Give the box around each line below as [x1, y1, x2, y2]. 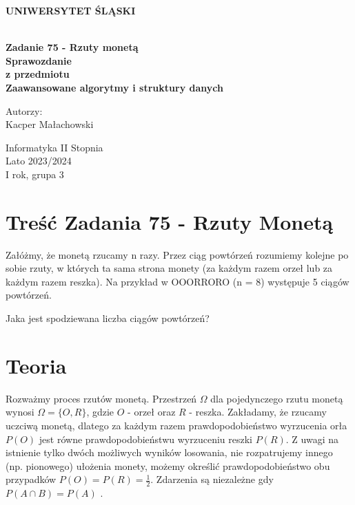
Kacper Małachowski [6, 117, 94, 131]
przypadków [6, 472, 57, 486]
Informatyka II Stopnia [6, 140, 103, 154]
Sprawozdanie [6, 53, 72, 67]
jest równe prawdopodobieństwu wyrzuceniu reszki [39, 431, 252, 446]
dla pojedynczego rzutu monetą [210, 391, 343, 405]
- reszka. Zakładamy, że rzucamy [189, 405, 327, 419]
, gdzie [86, 405, 114, 419]
